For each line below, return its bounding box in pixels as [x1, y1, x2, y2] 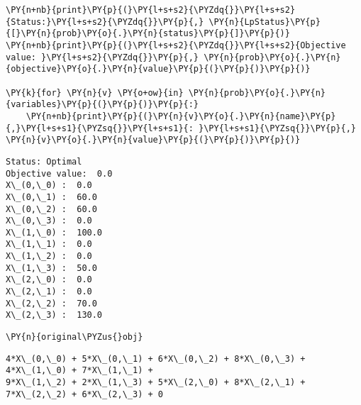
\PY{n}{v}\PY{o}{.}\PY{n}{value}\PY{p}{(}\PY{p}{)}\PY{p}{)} [6, 135, 301, 145]
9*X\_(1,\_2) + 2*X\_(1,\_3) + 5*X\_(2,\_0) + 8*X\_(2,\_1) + [6, 377, 306, 388]
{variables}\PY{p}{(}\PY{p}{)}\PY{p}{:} [6, 99, 199, 110]
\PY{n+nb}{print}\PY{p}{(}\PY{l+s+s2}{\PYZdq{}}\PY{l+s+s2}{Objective [6, 40, 346, 50]
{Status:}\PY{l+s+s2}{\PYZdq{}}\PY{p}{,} [6, 16, 204, 27]
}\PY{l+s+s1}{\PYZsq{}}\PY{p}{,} [199, 123, 356, 133]
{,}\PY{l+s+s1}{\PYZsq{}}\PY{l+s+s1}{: [6, 123, 194, 133]
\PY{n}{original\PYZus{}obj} [6, 332, 143, 343]
